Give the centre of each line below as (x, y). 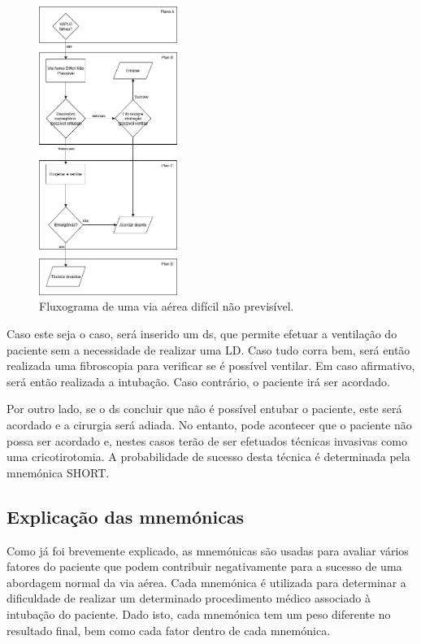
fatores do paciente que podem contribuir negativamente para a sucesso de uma (204, 566)
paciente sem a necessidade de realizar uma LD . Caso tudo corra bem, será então (208, 349)
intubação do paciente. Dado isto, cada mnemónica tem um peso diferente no (199, 614)
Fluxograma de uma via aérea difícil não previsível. (167, 306)
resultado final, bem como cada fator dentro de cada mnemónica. (169, 630)
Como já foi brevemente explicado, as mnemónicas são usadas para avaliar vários (208, 550)
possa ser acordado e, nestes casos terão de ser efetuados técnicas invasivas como (207, 440)
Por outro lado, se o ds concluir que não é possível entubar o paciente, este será (204, 409)
